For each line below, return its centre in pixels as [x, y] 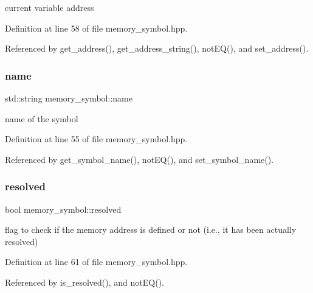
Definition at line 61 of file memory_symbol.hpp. [96, 262]
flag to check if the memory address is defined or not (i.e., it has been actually [151, 229]
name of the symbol [42, 118]
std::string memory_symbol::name [69, 98]
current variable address [50, 7]
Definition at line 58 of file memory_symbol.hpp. [96, 28]
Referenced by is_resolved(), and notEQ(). [84, 282]
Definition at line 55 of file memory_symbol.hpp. [96, 139]
